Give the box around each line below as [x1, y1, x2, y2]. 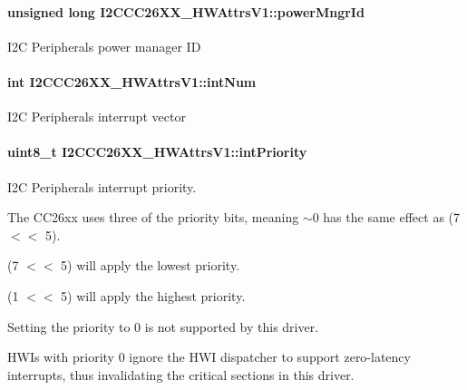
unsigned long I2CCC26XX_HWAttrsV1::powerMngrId [7, 2, 365, 21]
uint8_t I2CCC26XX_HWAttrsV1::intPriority [7, 142, 307, 161]
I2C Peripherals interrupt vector [7, 107, 186, 126]
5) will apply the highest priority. [61, 286, 246, 305]
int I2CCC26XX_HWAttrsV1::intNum [7, 72, 257, 91]
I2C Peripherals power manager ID [7, 36, 201, 55]
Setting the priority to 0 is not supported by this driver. [7, 317, 319, 336]
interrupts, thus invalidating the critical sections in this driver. [7, 365, 355, 384]
